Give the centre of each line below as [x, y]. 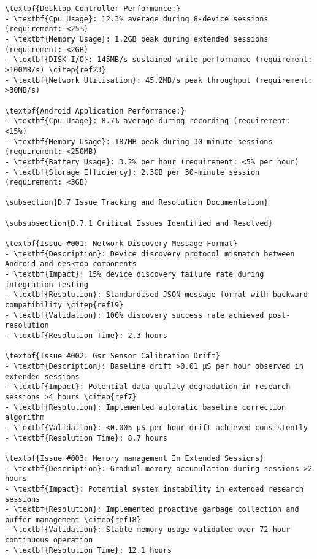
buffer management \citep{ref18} [73, 519]
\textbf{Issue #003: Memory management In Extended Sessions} [135, 458]
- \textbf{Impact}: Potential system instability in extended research [154, 489]
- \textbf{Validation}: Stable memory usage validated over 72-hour [148, 530]
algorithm [25, 418]
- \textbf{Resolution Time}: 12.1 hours [89, 550]
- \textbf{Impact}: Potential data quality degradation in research [148, 387]
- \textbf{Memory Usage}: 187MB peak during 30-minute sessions [139, 141]
